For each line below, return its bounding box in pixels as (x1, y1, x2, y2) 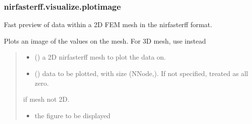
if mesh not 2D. (23, 94, 69, 104)
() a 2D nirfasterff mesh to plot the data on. (34, 52, 166, 62)
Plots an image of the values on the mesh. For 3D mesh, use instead (4, 35, 206, 46)
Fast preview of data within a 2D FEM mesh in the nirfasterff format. (4, 19, 212, 30)
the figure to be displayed (34, 110, 111, 120)
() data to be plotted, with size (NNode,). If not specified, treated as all (34, 68, 248, 78)
